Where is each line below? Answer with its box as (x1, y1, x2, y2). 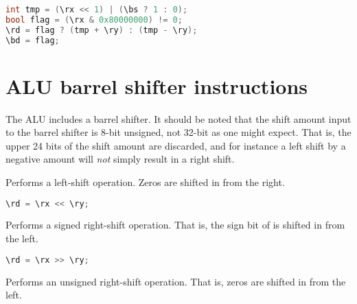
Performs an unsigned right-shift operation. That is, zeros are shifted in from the (5, 274, 346, 288)
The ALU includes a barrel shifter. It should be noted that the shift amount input (5, 111, 352, 126)
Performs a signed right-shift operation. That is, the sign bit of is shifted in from (5, 218, 345, 232)
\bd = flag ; (5, 35, 60, 45)
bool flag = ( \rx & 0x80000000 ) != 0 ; (5, 14, 183, 25)
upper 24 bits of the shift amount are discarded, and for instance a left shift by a (5, 138, 346, 152)
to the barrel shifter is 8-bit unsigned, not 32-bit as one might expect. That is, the (5, 125, 352, 139)
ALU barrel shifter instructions (5, 71, 308, 100)
